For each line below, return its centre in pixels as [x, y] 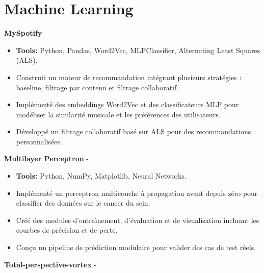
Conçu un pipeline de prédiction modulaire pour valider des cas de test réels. [136, 247]
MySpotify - [25, 33]
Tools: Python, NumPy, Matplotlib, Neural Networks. [101, 176]
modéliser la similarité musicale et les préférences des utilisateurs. [118, 114]
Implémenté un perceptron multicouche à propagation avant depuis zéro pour [137, 193]
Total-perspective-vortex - [50, 264]
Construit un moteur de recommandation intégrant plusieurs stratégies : [129, 77]
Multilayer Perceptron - [46, 158]
